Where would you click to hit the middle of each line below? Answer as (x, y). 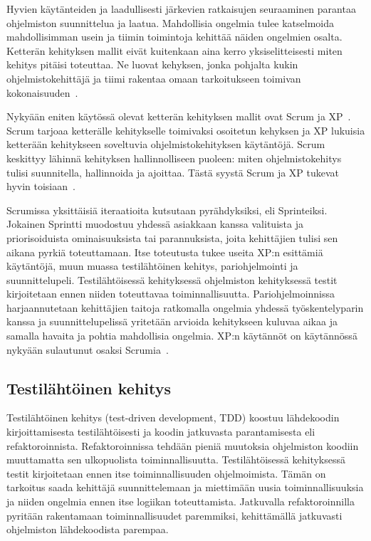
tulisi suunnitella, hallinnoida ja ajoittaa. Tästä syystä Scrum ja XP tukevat (173, 172)
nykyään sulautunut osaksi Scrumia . (88, 349)
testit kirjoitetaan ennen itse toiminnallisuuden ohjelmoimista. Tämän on (166, 473)
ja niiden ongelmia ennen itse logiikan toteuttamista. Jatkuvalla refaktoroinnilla (181, 501)
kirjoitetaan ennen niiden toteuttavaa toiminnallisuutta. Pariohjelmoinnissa (171, 294)
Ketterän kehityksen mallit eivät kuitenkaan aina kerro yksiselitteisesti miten (174, 50)
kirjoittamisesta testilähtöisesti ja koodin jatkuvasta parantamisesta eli (161, 432)
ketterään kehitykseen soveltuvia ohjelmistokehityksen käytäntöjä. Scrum (166, 144)
